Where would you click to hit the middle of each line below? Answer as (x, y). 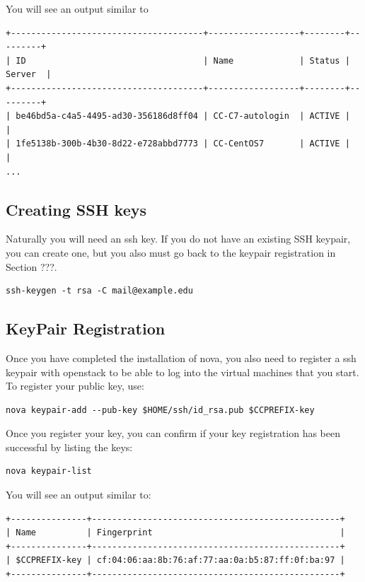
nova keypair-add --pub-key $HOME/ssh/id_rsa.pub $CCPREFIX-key (160, 410)
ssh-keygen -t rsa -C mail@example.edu (99, 291)
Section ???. (31, 266)
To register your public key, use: (75, 386)
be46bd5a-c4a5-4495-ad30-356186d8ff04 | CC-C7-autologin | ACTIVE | (183, 116)
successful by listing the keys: (69, 447)
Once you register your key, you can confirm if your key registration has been (173, 433)
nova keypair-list (49, 471)
